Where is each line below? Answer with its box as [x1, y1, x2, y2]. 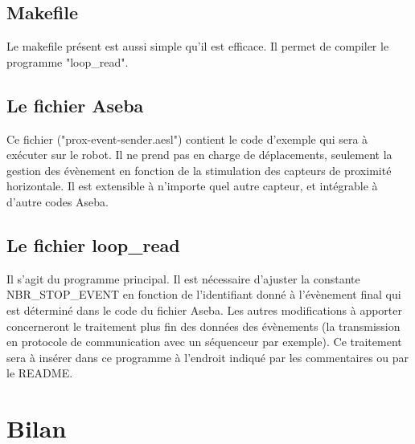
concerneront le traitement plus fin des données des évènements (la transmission [6, 317, 401, 334]
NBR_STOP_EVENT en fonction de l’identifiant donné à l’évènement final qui [6, 286, 401, 303]
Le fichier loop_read [6, 232, 180, 257]
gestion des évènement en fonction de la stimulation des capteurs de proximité [6, 161, 392, 178]
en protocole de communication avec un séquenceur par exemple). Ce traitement [6, 333, 402, 350]
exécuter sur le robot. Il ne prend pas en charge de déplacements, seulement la [6, 146, 392, 163]
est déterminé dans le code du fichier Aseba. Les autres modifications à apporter [6, 301, 402, 318]
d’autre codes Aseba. [6, 193, 109, 210]
